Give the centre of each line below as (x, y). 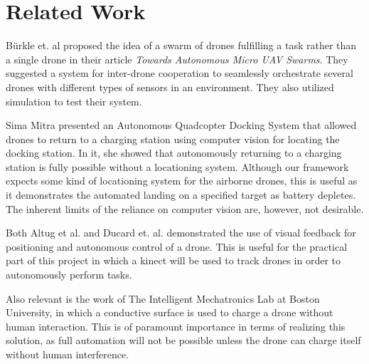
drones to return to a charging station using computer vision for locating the (173, 139)
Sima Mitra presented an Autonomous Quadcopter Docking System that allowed (181, 125)
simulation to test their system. (74, 101)
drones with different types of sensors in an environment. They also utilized (170, 87)
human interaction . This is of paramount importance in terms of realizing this (176, 326)
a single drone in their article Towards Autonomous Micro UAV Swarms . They (177, 59)
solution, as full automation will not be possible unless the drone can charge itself (183, 340)
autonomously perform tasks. (69, 275)
